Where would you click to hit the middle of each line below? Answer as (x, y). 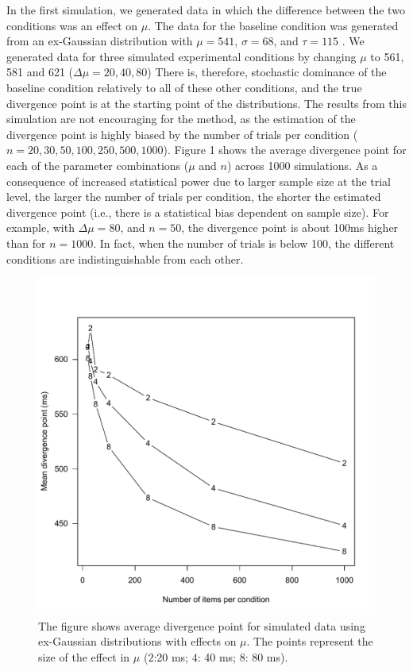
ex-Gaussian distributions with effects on (137, 641)
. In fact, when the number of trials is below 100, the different (244, 243)
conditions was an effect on (72, 25)
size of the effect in (84, 656)
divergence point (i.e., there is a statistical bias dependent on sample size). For (198, 212)
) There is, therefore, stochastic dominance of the (267, 72)
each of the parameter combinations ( (98, 165)
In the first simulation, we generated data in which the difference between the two (206, 10)
